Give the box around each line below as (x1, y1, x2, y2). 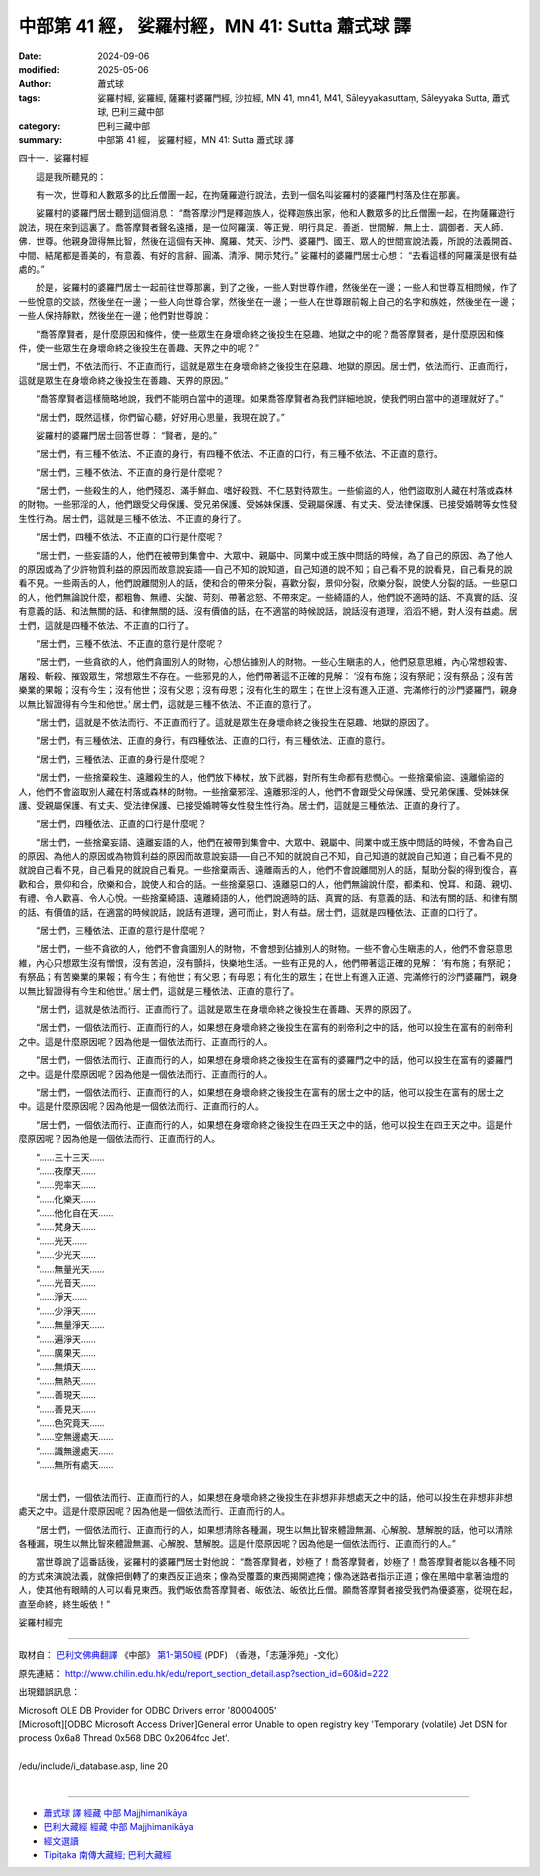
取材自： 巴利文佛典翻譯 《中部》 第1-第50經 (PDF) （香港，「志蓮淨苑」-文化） (18, 1649, 344, 1661)
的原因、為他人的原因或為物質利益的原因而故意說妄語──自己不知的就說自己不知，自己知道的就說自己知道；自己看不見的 (18, 850, 513, 862)
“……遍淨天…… (35, 1333, 97, 1345)
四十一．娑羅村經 (18, 152, 89, 164)
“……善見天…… (35, 1403, 97, 1415)
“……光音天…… (35, 1277, 97, 1289)
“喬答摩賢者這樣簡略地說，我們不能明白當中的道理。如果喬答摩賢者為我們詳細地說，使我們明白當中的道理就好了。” (35, 393, 504, 405)
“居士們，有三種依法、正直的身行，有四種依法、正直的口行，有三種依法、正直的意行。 (35, 735, 391, 747)
